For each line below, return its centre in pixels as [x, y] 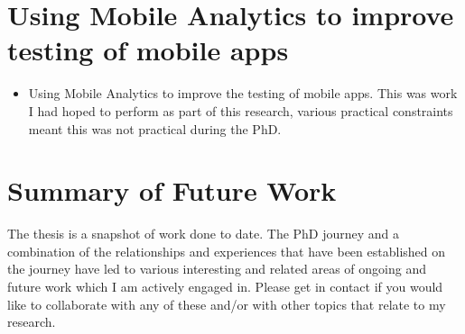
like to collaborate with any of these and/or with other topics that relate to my [227, 304]
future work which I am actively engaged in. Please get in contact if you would [225, 286]
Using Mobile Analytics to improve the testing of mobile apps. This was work [243, 93]
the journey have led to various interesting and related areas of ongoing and [217, 269]
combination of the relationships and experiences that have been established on [227, 251]
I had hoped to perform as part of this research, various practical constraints [241, 110]
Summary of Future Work [172, 190]
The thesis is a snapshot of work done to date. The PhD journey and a [204, 234]
